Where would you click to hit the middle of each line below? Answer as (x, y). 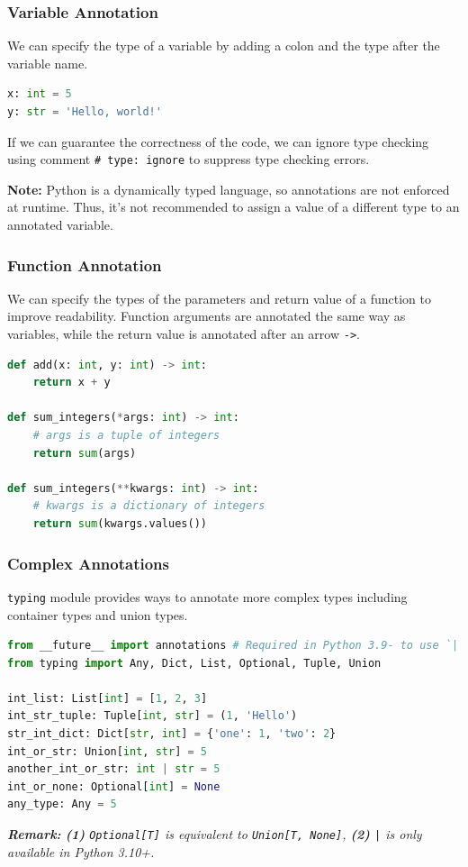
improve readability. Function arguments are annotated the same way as (207, 316)
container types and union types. (98, 614)
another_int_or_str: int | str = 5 (114, 769)
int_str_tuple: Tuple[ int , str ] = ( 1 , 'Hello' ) (153, 716)
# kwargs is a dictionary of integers (149, 506)
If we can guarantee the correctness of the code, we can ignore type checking (218, 141)
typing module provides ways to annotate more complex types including (207, 596)
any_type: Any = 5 (62, 804)
